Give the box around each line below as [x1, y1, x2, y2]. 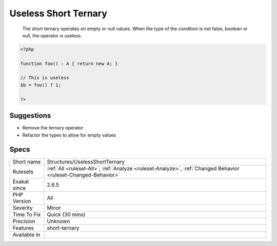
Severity [12, 205, 33, 212]
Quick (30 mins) [47, 211, 86, 218]
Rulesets [12, 168, 33, 175]
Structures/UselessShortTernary [47, 159, 125, 166]
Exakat [12, 178, 29, 185]
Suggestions [9, 111, 51, 120]
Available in [12, 231, 41, 238]
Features [12, 225, 34, 232]
